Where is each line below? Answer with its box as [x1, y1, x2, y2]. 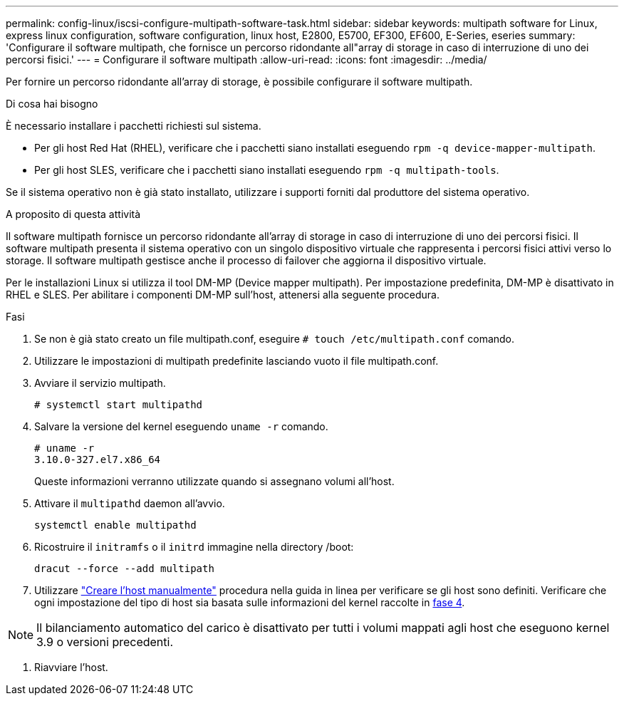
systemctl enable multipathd [34, 519, 197, 531]
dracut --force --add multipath [34, 563, 214, 574]
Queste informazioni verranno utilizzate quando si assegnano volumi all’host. [34, 475, 395, 487]
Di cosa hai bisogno [6, 98, 98, 110]
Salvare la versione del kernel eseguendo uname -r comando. [34, 420, 328, 432]
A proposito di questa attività [6, 208, 141, 220]
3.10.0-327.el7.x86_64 [34, 454, 161, 465]
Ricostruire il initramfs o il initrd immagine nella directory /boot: [34, 541, 354, 553]
